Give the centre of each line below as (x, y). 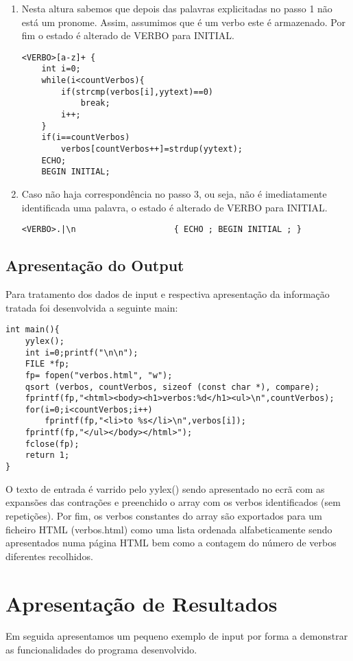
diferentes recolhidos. (49, 556)
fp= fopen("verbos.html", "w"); (99, 375)
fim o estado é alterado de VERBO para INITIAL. (128, 35)
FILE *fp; (47, 364)
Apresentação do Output (95, 265)
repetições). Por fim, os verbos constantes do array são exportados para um (164, 515)
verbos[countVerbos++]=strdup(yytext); (152, 149)
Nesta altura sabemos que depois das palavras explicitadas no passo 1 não (177, 8)
